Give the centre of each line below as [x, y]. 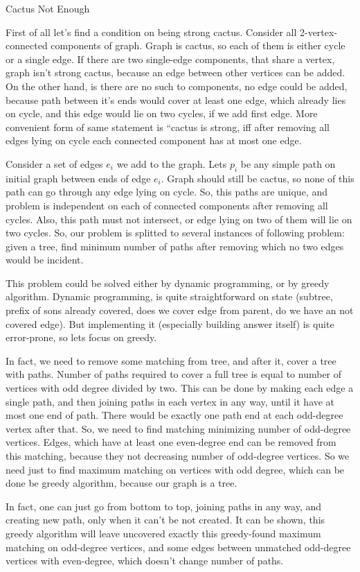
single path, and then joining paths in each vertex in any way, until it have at [170, 401]
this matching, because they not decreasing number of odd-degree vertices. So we [178, 456]
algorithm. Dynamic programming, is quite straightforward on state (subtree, [169, 296]
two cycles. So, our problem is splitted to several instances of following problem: [175, 233]
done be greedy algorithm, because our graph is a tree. [121, 483]
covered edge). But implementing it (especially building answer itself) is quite [170, 323]
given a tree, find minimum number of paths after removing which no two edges [175, 246]
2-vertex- [318, 32]
